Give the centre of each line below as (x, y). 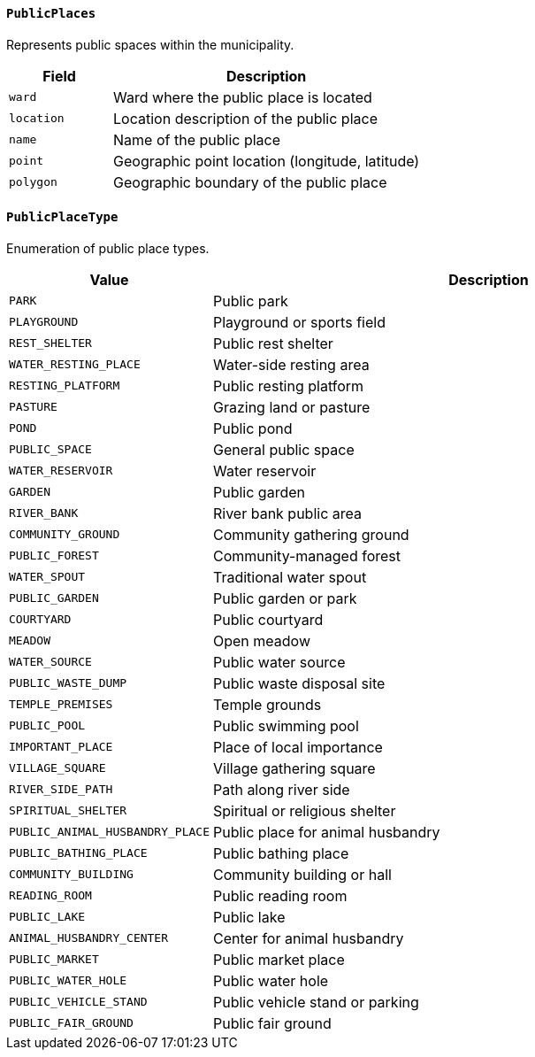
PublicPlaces (51, 13)
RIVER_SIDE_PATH (61, 790)
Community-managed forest (307, 556)
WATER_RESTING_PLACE (75, 365)
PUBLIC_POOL (47, 726)
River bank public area (287, 513)
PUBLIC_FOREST (54, 556)
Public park (250, 301)
